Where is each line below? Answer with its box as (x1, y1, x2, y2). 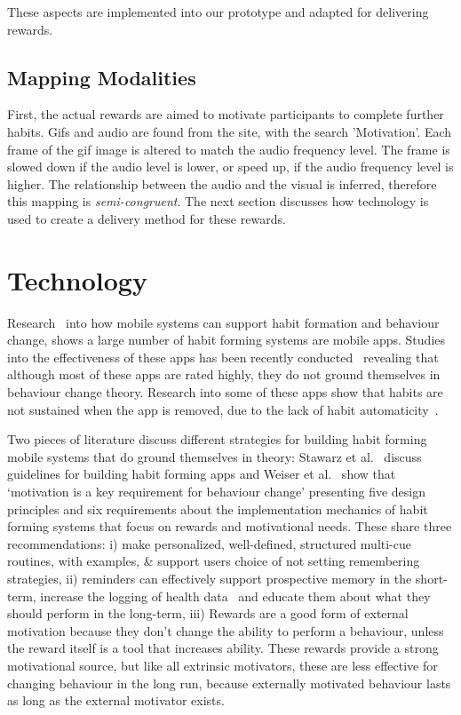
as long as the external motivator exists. (7, 691, 225, 710)
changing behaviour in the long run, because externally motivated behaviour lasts (7, 673, 451, 692)
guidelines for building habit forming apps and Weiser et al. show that (7, 465, 396, 483)
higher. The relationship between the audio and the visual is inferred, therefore (7, 174, 437, 193)
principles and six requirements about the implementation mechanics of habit (7, 499, 428, 518)
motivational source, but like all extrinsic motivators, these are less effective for (7, 655, 438, 674)
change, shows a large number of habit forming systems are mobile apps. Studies (7, 330, 446, 349)
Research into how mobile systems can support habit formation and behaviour (7, 313, 440, 331)
